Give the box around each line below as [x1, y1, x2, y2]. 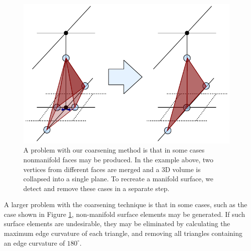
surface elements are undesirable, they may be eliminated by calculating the [4, 218, 230, 229]
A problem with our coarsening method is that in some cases [23, 145, 205, 155]
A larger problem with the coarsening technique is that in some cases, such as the [4, 199, 247, 210]
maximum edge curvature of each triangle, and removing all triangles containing [4, 228, 243, 238]
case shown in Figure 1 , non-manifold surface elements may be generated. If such [4, 209, 245, 219]
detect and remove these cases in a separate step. [23, 183, 170, 193]
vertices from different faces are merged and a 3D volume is [23, 164, 201, 174]
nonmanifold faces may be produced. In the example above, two [23, 154, 214, 164]
